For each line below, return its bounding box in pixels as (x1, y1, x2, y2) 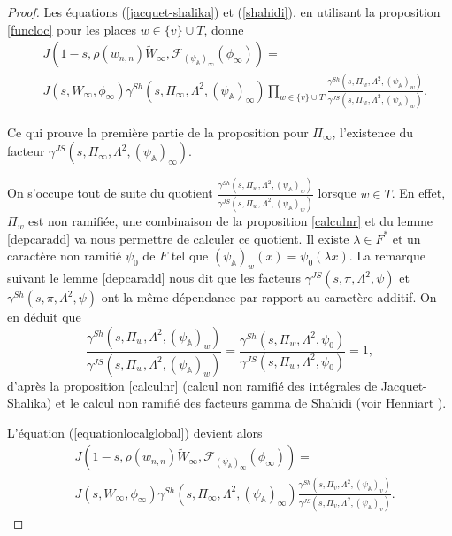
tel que (171, 246, 209, 265)
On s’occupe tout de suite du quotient (7, 183, 213, 202)
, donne (203, 19, 244, 38)
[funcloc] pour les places (7, 19, 137, 38)
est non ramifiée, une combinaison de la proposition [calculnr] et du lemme (28, 212, 433, 230)
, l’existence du (332, 122, 413, 141)
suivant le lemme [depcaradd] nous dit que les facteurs (7, 268, 302, 287)
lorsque (318, 183, 356, 202)
